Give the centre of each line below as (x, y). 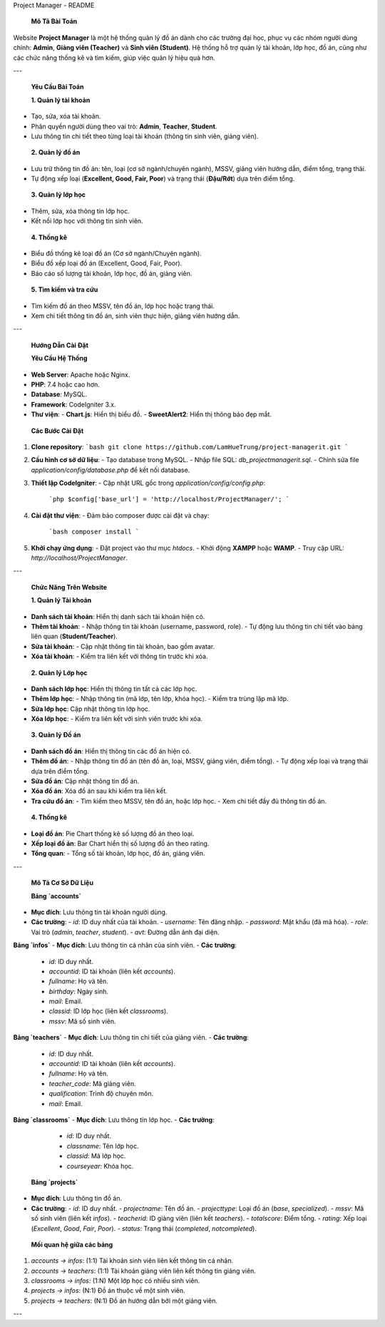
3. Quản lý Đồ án (56, 735)
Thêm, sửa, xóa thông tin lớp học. (80, 211)
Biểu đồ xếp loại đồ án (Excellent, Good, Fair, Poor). (107, 263)
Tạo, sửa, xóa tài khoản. (66, 116)
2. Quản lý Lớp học (59, 672)
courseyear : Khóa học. (100, 1166)
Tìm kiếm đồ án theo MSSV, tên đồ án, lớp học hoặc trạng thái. (123, 306)
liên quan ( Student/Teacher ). (74, 636)
